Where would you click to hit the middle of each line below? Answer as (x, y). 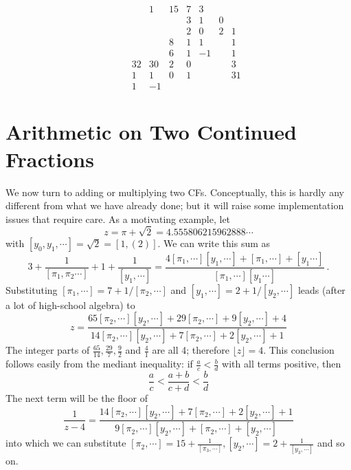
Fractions (50, 159)
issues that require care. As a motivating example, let (118, 218)
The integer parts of (48, 350)
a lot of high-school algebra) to (70, 305)
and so (331, 443)
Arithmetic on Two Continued (151, 132)
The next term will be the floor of (77, 397)
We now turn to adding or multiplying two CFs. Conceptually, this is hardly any (175, 192)
